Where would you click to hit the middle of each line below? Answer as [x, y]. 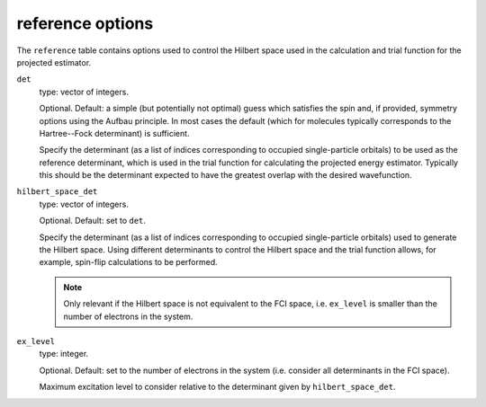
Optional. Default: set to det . [92, 221]
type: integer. [64, 354]
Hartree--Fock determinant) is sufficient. [114, 133]
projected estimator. [54, 62]
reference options [85, 23]
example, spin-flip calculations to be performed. [128, 262]
